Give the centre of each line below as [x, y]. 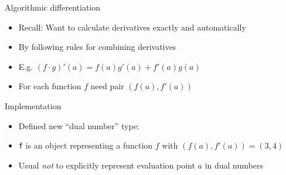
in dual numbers [234, 165]
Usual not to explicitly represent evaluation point [107, 165]
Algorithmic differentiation [53, 7]
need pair [107, 86]
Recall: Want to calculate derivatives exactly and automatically [132, 27]
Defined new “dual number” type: [79, 125]
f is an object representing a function [86, 145]
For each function [50, 86]
